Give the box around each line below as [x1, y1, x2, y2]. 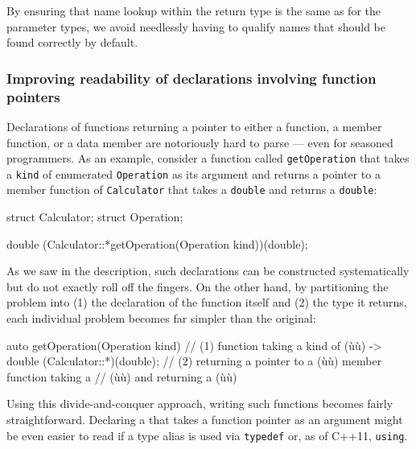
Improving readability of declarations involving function [6, 68, 377, 88]
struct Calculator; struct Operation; [6, 208, 183, 225]
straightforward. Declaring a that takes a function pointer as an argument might [6, 411, 403, 428]
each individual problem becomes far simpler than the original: [6, 310, 316, 327]
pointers [6, 86, 60, 106]
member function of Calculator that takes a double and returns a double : [6, 181, 377, 198]
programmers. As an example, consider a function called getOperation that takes [6, 150, 410, 167]
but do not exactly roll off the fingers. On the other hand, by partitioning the [6, 278, 389, 295]
